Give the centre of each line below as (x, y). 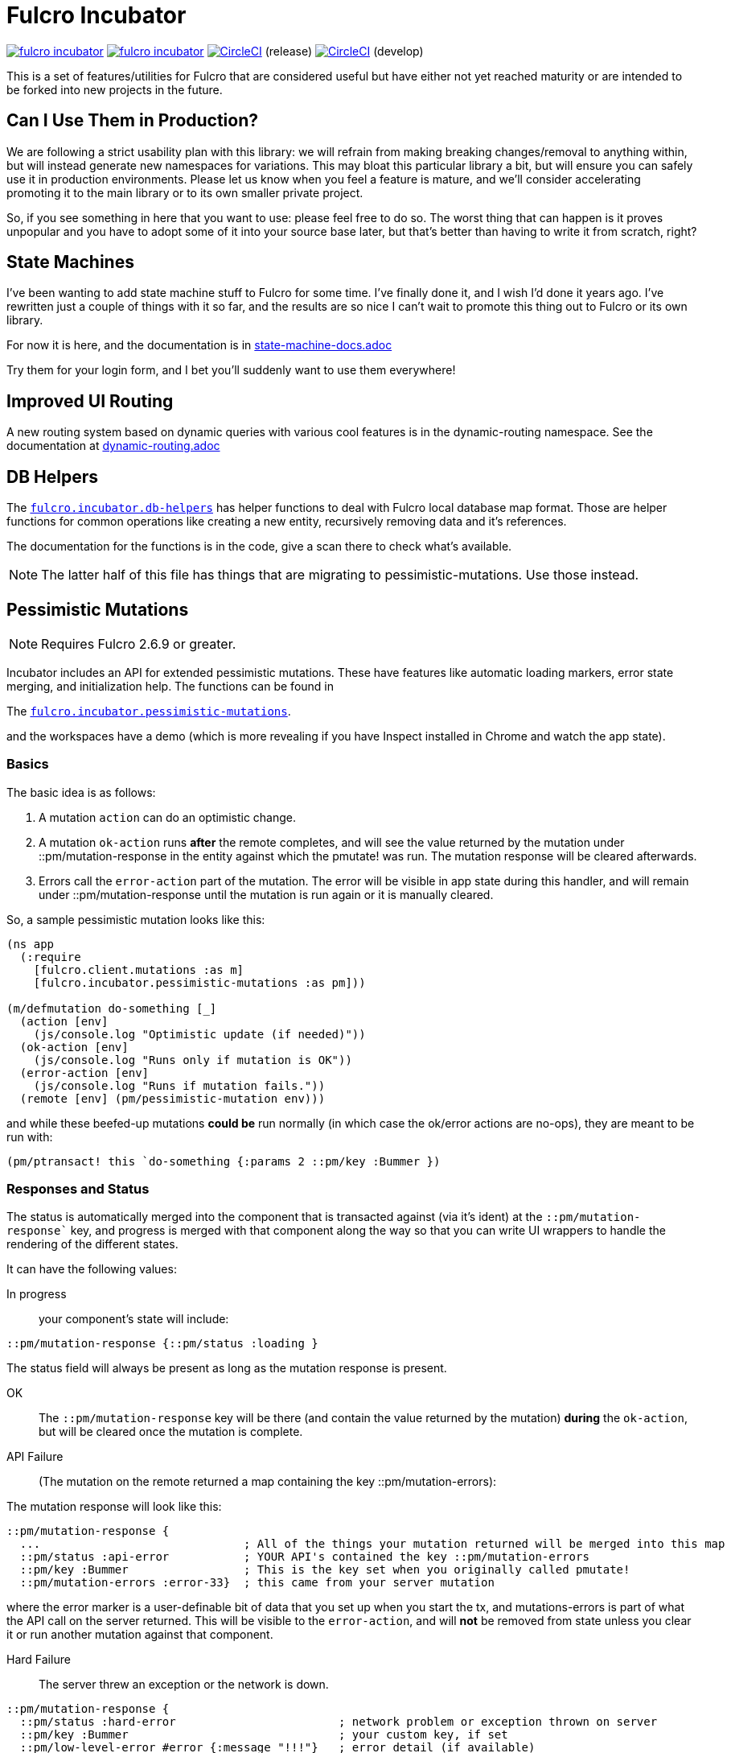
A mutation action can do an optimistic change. (168, 817)
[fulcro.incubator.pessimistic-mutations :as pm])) (199, 982)
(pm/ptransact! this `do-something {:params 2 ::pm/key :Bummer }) (224, 1161)
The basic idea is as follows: (81, 792)
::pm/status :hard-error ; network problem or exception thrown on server (339, 1722)
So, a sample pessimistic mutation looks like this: (136, 919)
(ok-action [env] (74, 1047)
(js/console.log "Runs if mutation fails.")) (179, 1085)
